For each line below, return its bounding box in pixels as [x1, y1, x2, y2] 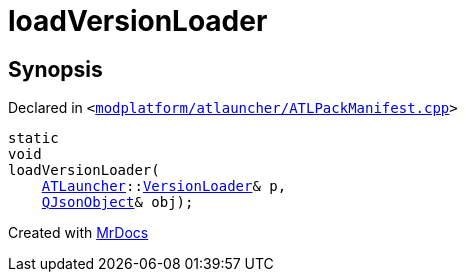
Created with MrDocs [8, 224, 149, 242]
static [8, 130, 59, 147]
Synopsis [8, 56, 103, 82]
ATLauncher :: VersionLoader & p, [41, 178, 287, 195]
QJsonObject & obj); [41, 194, 194, 211]
